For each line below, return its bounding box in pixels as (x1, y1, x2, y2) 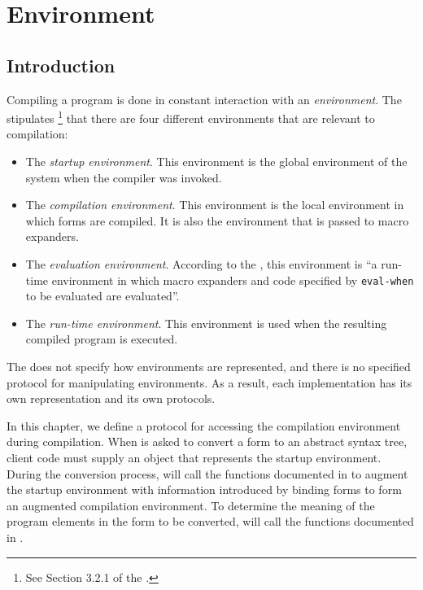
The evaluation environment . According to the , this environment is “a (25, 255, 377, 272)
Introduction (7, 52, 116, 77)
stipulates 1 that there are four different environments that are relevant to (7, 107, 375, 126)
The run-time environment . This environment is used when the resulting (25, 314, 387, 331)
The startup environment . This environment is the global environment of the (25, 153, 408, 170)
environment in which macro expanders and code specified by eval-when (51, 271, 414, 288)
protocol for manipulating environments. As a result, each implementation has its (7, 374, 412, 391)
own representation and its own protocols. (7, 390, 216, 407)
